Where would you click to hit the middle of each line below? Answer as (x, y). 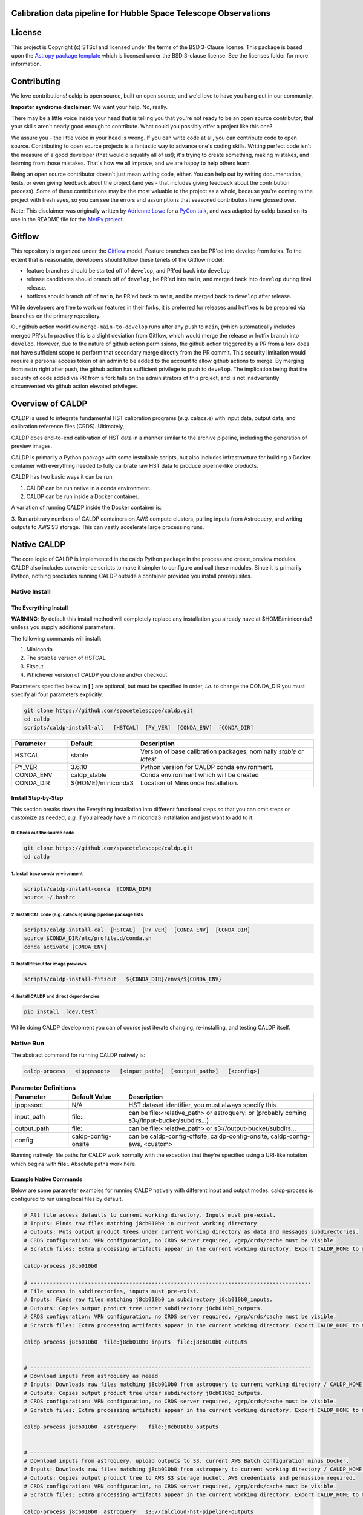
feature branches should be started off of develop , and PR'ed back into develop (128, 270)
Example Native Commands (47, 1179)
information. (26, 64)
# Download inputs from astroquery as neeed (91, 1376)
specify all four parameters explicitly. (57, 694)
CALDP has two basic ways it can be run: (63, 477)
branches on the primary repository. (56, 316)
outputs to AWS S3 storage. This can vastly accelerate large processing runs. (108, 527)
